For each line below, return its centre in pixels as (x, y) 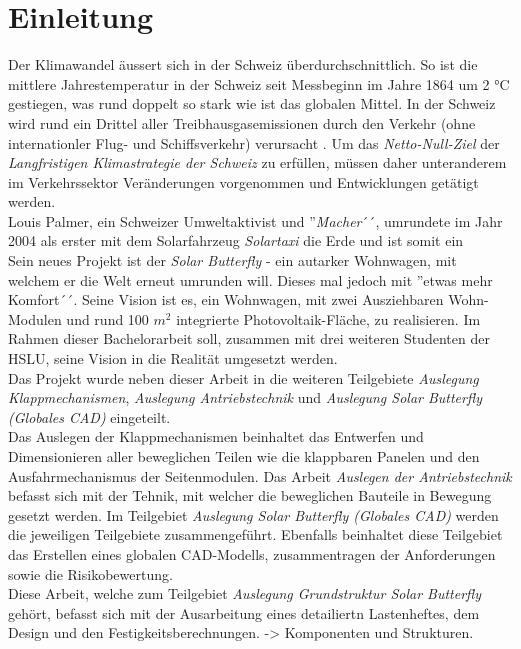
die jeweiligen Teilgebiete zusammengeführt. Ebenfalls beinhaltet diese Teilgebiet (255, 534)
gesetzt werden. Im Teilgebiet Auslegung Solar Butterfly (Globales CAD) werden (253, 514)
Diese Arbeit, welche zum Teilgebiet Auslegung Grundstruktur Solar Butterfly (245, 593)
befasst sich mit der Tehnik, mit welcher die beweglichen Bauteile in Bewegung (250, 495)
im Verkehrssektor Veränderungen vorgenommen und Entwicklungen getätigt (243, 181)
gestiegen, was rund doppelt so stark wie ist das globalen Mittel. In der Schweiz (252, 103)
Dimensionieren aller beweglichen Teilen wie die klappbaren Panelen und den (244, 456)
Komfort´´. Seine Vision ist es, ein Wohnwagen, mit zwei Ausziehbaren (226, 299)
